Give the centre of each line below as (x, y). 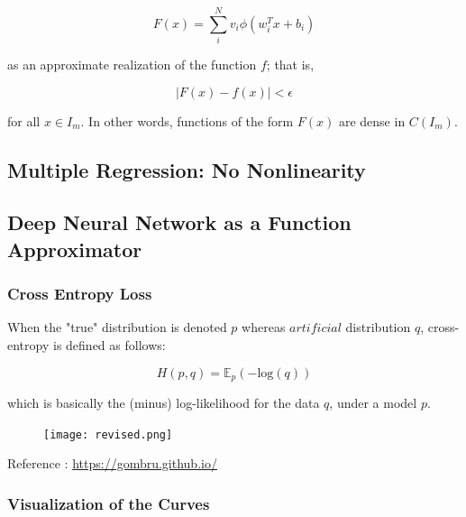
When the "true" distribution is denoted (117, 327)
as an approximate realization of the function (132, 65)
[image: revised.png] (108, 434)
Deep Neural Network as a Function (179, 222)
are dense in (372, 120)
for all (24, 120)
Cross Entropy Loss (80, 294)
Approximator (75, 249)
